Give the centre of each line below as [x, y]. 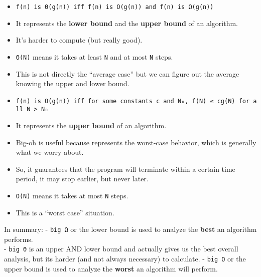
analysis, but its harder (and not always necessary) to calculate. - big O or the [125, 259]
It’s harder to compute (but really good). [79, 40]
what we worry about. [50, 152]
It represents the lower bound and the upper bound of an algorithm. [127, 23]
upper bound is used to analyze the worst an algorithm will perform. [111, 268]
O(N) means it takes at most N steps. [72, 195]
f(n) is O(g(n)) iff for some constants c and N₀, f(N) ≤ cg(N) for [133, 101]
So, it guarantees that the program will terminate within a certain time [125, 169]
